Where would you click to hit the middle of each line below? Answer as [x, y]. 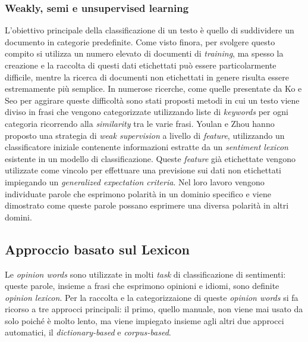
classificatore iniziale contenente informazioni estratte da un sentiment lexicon [147, 147]
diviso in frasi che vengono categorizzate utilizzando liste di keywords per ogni [147, 112]
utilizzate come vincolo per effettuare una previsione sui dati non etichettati [143, 170]
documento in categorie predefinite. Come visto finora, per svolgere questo [140, 41]
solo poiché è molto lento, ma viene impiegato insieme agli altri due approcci [144, 320]
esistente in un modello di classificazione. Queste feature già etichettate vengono [150, 158]
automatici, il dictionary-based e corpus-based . [88, 332]
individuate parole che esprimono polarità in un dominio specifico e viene [138, 193]
